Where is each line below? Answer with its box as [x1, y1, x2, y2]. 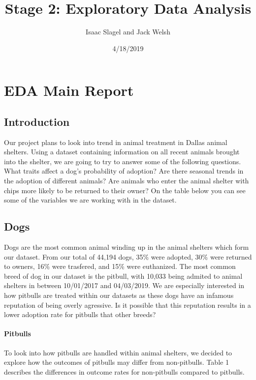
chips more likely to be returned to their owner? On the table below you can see [4, 185, 246, 195]
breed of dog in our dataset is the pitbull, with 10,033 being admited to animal [4, 270, 243, 281]
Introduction [4, 114, 70, 129]
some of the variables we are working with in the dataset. [4, 195, 177, 205]
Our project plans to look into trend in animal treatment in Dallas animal [4, 137, 227, 147]
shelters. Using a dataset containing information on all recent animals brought [4, 146, 240, 157]
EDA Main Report [4, 80, 134, 100]
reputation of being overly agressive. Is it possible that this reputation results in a [4, 299, 251, 310]
